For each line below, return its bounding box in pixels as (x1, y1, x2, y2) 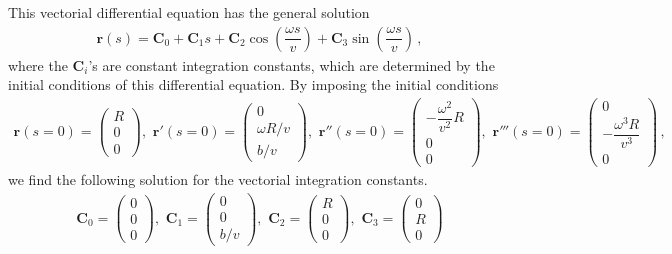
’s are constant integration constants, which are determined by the (88, 54, 495, 75)
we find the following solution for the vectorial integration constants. (8, 169, 428, 190)
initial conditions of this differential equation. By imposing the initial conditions (8, 74, 499, 95)
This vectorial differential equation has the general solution (8, 2, 370, 22)
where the (8, 54, 68, 75)
